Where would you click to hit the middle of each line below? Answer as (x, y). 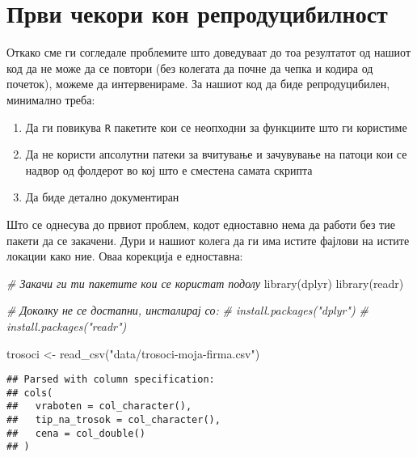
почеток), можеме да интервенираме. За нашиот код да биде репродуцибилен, (198, 84)
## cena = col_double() (76, 433)
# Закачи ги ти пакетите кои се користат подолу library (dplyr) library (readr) (205, 283)
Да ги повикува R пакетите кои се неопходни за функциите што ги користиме (216, 127)
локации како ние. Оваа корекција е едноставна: (125, 256)
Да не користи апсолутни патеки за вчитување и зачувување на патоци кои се (216, 154)
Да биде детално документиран (102, 197)
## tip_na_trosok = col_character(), (114, 420)
